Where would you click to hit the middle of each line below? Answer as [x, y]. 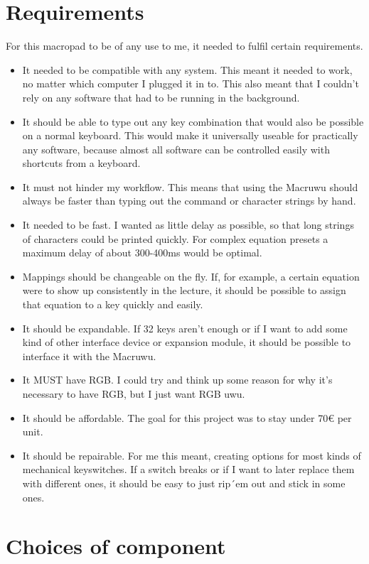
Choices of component [116, 546]
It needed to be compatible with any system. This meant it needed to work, [187, 69]
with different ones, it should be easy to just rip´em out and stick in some [184, 483]
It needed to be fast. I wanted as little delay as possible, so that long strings [188, 225]
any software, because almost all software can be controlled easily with [176, 149]
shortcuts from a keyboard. [81, 163]
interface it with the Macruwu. [89, 356]
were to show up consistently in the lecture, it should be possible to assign [184, 290]
